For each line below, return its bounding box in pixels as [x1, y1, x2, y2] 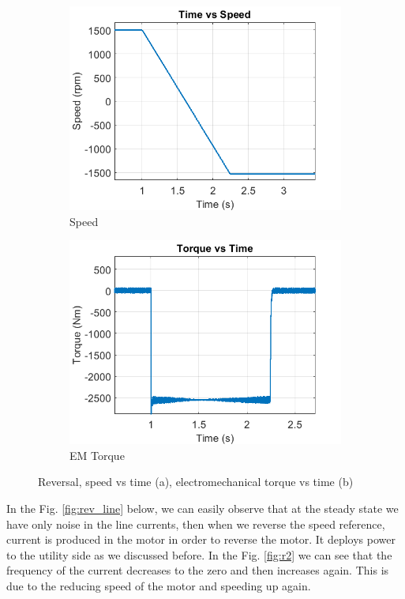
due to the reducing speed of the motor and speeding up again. [6, 577, 311, 593]
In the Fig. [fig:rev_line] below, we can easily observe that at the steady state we [6, 499, 399, 516]
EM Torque [69, 446, 125, 463]
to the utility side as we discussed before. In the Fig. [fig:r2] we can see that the [6, 546, 392, 563]
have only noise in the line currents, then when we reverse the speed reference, [6, 515, 385, 532]
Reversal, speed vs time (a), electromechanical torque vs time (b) [38, 473, 354, 490]
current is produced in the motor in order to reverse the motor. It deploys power [6, 531, 396, 548]
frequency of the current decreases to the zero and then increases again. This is [6, 562, 389, 578]
